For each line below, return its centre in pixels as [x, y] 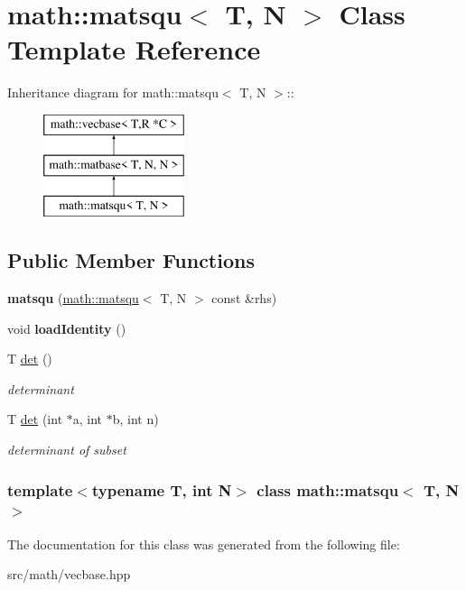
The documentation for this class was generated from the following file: [204, 544]
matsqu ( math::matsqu [73, 298]
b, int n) [135, 419]
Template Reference [134, 49]
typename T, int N [162, 489]
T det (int [35, 419]
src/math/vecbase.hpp [69, 574]
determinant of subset [67, 450]
